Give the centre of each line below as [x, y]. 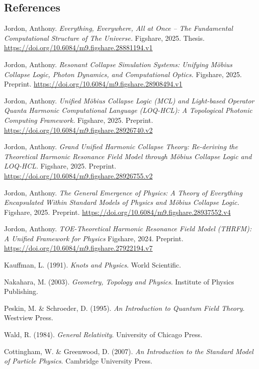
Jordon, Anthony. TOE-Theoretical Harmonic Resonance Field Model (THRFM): [128, 229]
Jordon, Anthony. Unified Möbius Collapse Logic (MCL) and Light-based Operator [129, 100]
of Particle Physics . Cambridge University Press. [78, 361]
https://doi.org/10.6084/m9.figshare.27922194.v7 [78, 248]
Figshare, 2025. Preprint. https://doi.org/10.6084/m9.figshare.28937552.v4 [117, 212]
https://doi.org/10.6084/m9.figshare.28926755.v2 [78, 175]
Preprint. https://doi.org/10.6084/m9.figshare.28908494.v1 [93, 84]
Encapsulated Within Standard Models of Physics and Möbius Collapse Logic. [122, 202]
